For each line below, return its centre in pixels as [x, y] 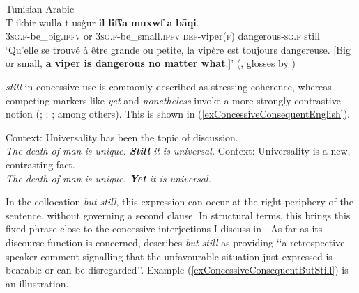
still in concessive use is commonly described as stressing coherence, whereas [169, 86]
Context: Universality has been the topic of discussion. [122, 137]
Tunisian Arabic [40, 8]
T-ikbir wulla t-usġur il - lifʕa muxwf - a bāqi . [102, 22]
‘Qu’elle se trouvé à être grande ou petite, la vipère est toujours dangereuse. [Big [178, 49]
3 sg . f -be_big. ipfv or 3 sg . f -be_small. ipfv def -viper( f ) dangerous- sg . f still [163, 36]
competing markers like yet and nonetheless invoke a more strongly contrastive [173, 100]
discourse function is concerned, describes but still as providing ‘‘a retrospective [175, 242]
